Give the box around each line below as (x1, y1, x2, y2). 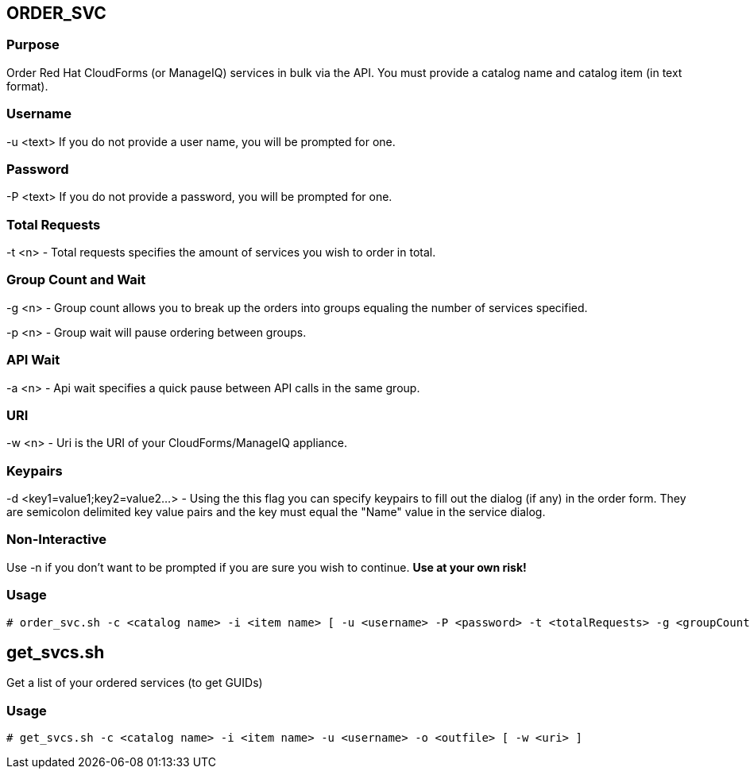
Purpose (6, 37, 60, 53)
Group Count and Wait (6, 272, 146, 288)
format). (6, 79, 48, 93)
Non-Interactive (6, 531, 106, 548)
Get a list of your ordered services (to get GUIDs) (6, 676, 263, 690)
